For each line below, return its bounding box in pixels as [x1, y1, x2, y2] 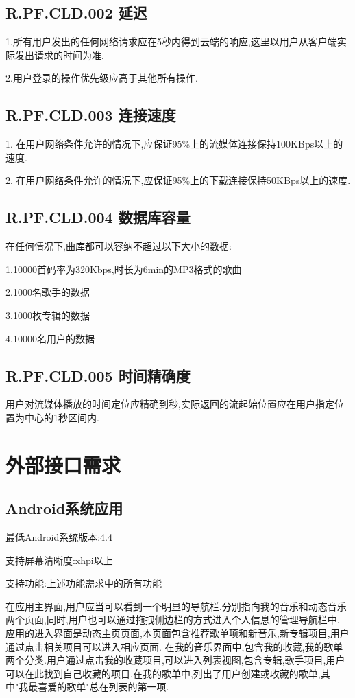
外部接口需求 [5, 450, 121, 478]
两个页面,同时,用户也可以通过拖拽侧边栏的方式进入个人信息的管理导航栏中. [5, 612, 340, 627]
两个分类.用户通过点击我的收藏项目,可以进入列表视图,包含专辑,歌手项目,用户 [5, 653, 345, 667]
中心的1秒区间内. [24, 410, 99, 424]
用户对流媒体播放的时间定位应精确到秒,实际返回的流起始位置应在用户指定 [5, 397, 334, 411]
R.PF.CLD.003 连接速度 [5, 104, 176, 126]
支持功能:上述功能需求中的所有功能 [5, 576, 162, 590]
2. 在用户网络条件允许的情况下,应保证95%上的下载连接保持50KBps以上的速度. [5, 173, 351, 187]
